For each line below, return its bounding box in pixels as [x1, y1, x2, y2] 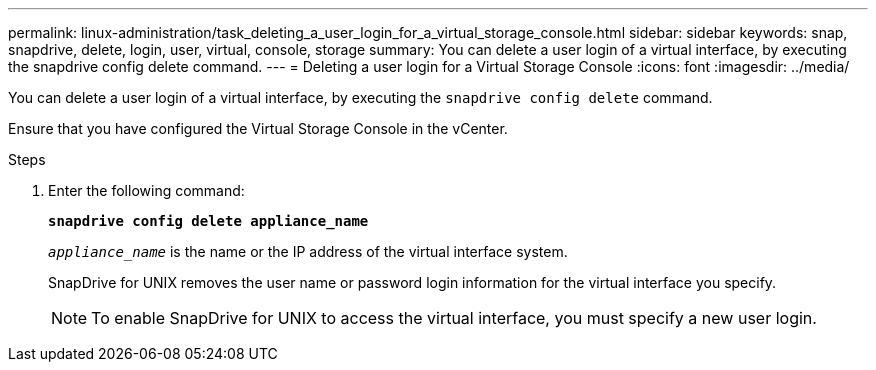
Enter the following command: [48, 182, 245, 199]
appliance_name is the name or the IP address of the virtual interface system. [48, 243, 568, 260]
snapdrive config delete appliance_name [48, 213, 369, 229]
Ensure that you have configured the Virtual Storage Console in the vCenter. [8, 120, 508, 137]
